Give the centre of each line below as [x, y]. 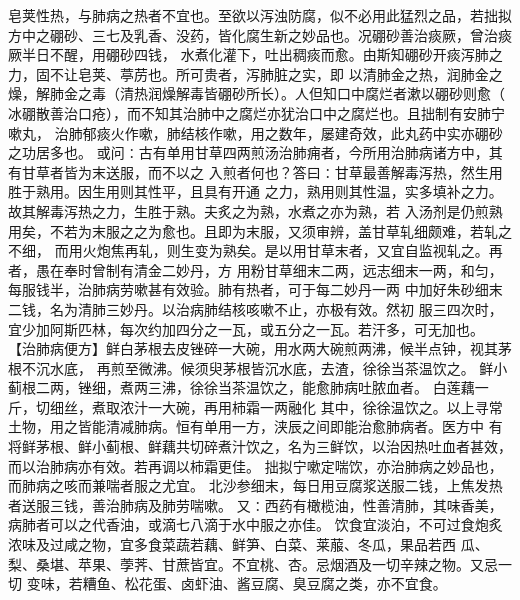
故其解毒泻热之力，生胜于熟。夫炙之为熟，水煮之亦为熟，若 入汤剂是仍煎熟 [255, 210]
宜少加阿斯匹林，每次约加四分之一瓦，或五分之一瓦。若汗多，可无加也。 [246, 328]
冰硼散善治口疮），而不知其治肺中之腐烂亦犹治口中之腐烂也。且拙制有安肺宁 [256, 112]
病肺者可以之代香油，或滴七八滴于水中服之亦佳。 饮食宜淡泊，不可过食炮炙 [255, 524]
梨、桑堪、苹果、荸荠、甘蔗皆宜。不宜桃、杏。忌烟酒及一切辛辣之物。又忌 [253, 563]
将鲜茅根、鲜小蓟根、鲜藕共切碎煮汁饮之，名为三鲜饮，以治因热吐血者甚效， [260, 446]
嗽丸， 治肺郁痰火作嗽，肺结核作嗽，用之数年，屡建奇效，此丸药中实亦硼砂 [255, 132]
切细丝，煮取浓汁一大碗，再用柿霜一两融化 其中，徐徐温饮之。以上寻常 [269, 406]
